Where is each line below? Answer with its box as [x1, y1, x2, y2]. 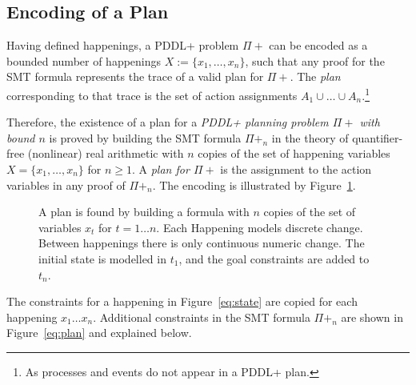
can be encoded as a [269, 37, 368, 54]
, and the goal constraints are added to [178, 250, 370, 267]
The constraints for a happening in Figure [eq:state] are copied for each [6, 293, 358, 310]
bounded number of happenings [6, 52, 162, 69]
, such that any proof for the [245, 52, 385, 69]
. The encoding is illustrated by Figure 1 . [152, 176, 356, 193]
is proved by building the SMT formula [49, 129, 242, 146]
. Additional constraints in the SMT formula [93, 308, 310, 325]
